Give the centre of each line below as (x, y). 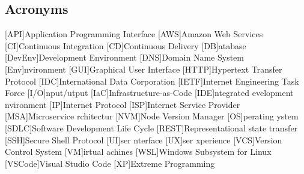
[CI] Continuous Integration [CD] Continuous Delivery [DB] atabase (126, 45)
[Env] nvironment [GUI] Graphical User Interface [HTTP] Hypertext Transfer (144, 69)
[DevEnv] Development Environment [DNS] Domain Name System (124, 57)
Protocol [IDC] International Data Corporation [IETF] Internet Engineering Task (152, 81)
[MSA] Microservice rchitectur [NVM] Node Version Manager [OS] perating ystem (152, 116)
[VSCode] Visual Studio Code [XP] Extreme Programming (110, 163)
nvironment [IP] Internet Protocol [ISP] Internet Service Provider (123, 104)
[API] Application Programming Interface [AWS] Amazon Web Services (134, 34)
